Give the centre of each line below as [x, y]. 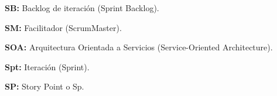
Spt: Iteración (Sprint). [47, 66]
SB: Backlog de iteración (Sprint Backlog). [82, 8]
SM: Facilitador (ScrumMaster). [63, 27]
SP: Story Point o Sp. [45, 86]
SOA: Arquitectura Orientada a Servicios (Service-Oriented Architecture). [139, 47]
